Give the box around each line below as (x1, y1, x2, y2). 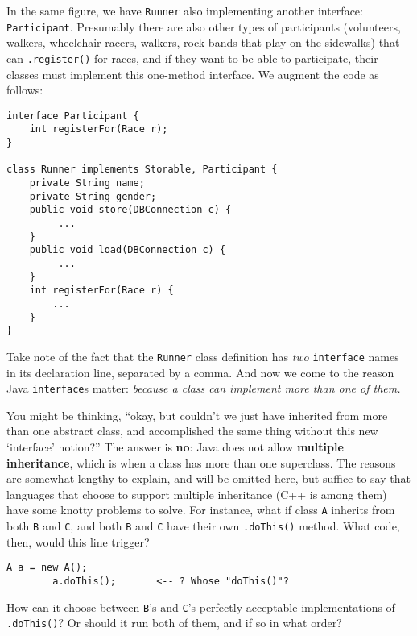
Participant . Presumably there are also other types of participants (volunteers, (6, 18, 401, 35)
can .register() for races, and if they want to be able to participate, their (6, 49, 378, 66)
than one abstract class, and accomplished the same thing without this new (6, 422, 378, 439)
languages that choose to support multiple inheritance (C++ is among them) (6, 485, 387, 502)
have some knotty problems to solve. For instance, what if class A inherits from (6, 501, 395, 518)
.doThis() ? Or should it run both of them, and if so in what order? (6, 614, 342, 631)
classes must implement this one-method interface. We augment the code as (6, 65, 379, 82)
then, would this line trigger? (6, 533, 150, 550)
